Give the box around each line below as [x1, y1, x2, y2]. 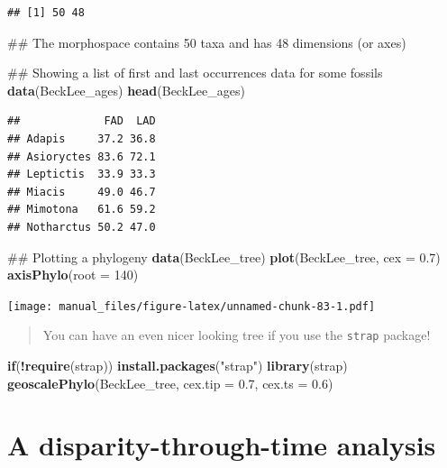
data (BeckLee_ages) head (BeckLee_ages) [7, 80, 245, 99]
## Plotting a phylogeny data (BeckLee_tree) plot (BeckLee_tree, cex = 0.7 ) [7, 247, 441, 266]
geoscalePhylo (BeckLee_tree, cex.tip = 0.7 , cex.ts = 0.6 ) [7, 373, 333, 392]
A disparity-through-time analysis [7, 427, 436, 463]
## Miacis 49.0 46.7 [7, 185, 156, 198]
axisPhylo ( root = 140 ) [7, 265, 139, 284]
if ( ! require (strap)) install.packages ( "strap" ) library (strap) [7, 356, 348, 375]
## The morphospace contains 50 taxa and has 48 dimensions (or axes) [7, 32, 406, 51]
